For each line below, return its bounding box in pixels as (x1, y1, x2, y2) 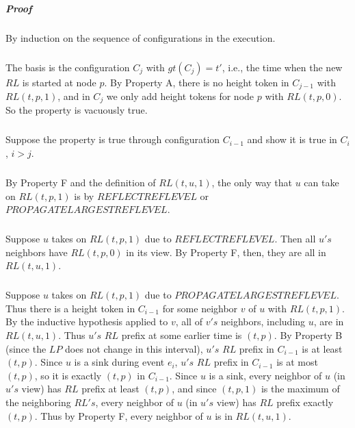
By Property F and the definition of (5, 175, 156, 189)
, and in (57, 88, 90, 103)
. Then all (274, 231, 316, 246)
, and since (172, 381, 217, 396)
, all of (175, 314, 202, 329)
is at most (276, 355, 318, 369)
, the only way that (211, 175, 292, 189)
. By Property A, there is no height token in (104, 75, 289, 89)
